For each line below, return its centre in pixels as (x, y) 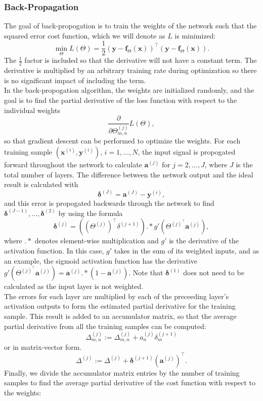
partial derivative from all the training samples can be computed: (105, 326)
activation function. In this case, (54, 251)
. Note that (146, 272)
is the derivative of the (204, 241)
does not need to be (214, 272)
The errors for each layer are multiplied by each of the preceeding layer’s (117, 296)
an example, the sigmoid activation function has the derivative (101, 260)
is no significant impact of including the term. (75, 80)
